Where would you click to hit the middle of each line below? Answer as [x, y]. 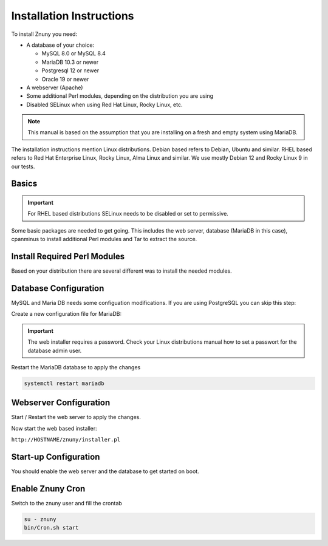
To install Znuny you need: [44, 34]
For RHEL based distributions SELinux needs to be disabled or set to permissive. [128, 214]
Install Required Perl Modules [68, 257]
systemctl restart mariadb [64, 383]
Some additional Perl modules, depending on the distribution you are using [120, 96]
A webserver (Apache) [55, 87]
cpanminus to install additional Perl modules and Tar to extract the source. [104, 239]
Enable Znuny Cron [48, 489]
